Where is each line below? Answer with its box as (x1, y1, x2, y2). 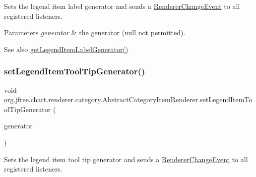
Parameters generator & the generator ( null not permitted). (4, 27, 186, 38)
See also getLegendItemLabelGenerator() (4, 44, 128, 54)
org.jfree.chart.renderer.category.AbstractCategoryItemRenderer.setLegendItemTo (4, 94, 253, 105)
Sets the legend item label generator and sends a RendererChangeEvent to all (4, 1, 240, 11)
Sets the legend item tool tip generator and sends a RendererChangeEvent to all (4, 154, 248, 164)
